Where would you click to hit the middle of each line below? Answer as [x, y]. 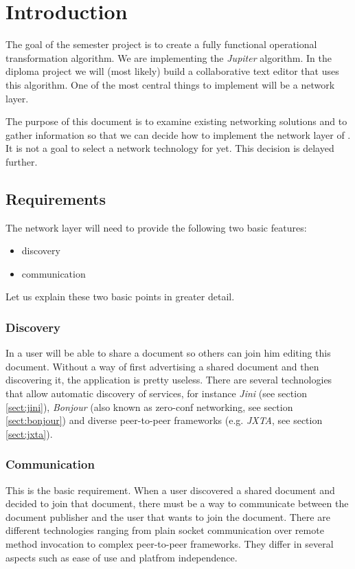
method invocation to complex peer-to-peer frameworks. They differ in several [170, 544]
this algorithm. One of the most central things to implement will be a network [170, 84]
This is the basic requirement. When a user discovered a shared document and [170, 490]
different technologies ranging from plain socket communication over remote [165, 530]
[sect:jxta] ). [29, 433]
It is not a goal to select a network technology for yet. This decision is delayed [170, 148]
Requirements [56, 198]
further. [22, 161]
